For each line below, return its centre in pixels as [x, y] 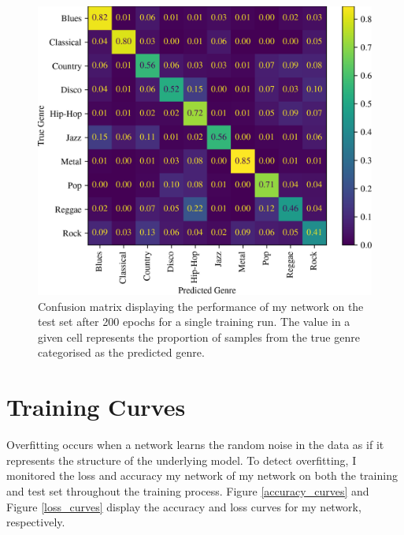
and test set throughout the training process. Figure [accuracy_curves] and [188, 490]
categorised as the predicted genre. [121, 352]
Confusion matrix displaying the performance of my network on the [201, 306]
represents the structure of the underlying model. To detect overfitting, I [182, 460]
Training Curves [96, 407]
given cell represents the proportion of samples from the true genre [199, 337]
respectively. [36, 522]
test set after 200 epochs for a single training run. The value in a [194, 322]
